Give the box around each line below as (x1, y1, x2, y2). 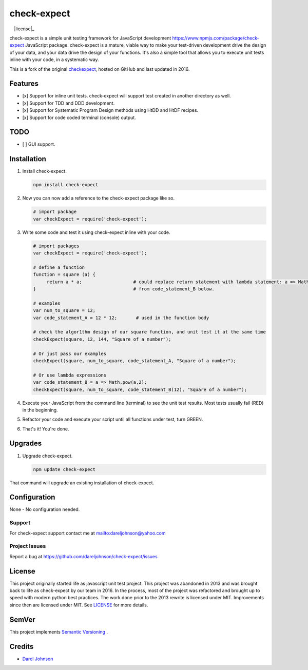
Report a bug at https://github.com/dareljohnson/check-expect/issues (9, 553, 158, 559)
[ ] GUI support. (22, 141, 55, 147)
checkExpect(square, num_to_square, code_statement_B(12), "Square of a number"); (33, 386, 247, 392)
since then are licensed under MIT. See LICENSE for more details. (9, 602, 148, 608)
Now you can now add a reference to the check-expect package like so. (22, 195, 175, 201)
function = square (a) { (33, 272, 96, 278)
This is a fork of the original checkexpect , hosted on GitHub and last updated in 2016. (9, 66, 190, 72)
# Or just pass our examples (33, 350, 107, 357)
